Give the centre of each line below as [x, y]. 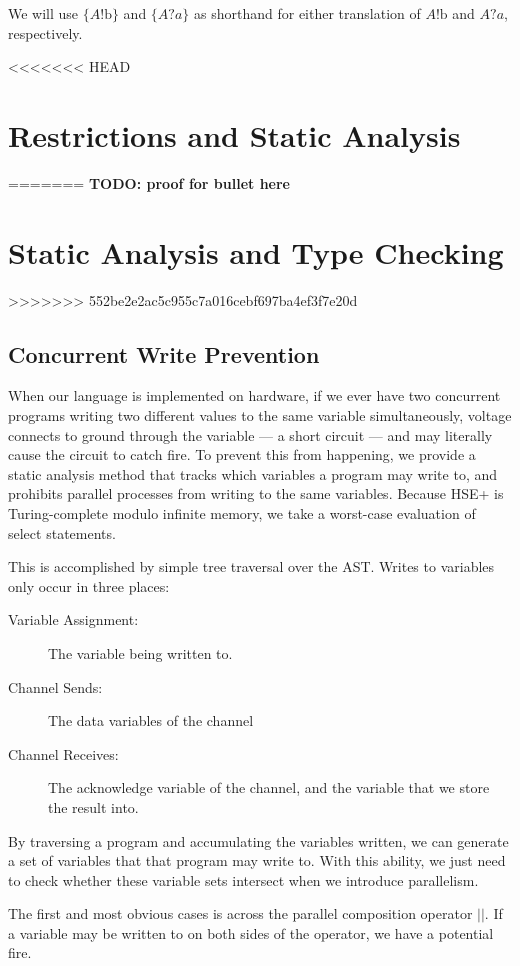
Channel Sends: [55, 686]
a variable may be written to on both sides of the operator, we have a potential [251, 932]
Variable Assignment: [73, 619]
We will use [43, 13]
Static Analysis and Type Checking [256, 251]
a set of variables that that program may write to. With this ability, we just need [257, 860]
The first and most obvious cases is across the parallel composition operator [240, 913]
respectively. [45, 32]
